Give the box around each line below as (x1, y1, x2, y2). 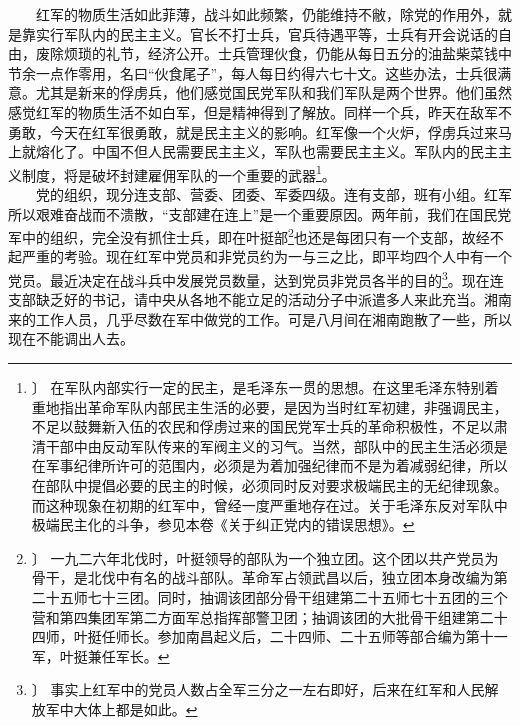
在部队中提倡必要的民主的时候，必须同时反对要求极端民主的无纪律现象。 (31, 475, 508, 496)
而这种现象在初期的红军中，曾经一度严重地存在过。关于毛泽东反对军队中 (31, 494, 508, 515)
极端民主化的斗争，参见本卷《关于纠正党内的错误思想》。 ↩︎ (31, 514, 415, 535)
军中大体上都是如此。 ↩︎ (45, 698, 198, 719)
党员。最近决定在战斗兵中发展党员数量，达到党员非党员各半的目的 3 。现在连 (8, 267, 504, 290)
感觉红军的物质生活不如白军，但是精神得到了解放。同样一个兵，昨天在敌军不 (8, 101, 512, 122)
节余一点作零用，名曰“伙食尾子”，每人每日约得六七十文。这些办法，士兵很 (8, 62, 498, 83)
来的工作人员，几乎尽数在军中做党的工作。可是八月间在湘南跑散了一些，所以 (8, 308, 512, 329)
